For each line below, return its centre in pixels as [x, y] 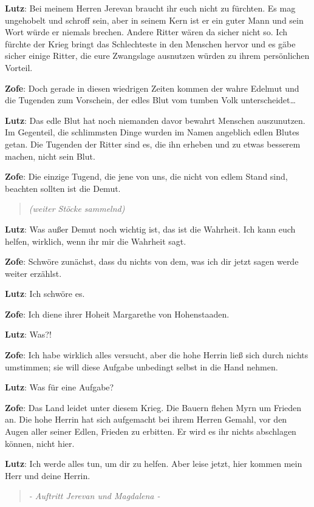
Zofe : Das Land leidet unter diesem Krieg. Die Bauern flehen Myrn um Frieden [153, 407]
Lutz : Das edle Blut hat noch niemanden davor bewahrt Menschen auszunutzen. [155, 120]
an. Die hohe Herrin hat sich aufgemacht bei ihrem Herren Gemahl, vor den [146, 419]
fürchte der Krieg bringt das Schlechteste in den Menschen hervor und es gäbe [150, 43]
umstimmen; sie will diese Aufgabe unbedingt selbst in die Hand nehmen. [142, 366]
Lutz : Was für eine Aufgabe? [60, 387]
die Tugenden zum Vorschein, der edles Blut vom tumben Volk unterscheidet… [150, 100]
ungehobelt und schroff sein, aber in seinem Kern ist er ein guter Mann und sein [154, 20]
